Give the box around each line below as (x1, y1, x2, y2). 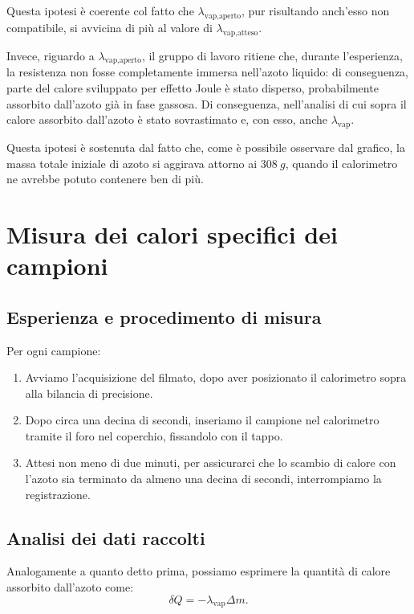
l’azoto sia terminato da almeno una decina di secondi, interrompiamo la (25, 470, 382, 487)
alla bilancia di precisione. (25, 384, 153, 401)
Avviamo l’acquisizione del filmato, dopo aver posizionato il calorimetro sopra (25, 369, 407, 386)
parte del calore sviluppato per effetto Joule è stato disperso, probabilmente (6, 79, 379, 96)
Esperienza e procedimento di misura (6, 304, 322, 329)
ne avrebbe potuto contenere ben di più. (6, 170, 204, 187)
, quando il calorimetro (285, 154, 398, 171)
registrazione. (25, 485, 91, 502)
